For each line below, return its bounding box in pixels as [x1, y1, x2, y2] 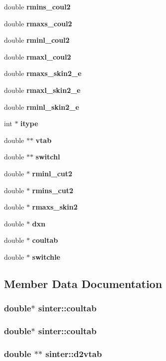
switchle [32, 251, 61, 262]
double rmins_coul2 [4, 1, 71, 11]
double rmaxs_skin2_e [4, 68, 82, 78]
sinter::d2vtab [45, 347, 102, 360]
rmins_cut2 [32, 185, 74, 195]
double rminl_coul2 [4, 35, 70, 45]
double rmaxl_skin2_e [4, 84, 81, 95]
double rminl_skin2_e [4, 101, 80, 112]
